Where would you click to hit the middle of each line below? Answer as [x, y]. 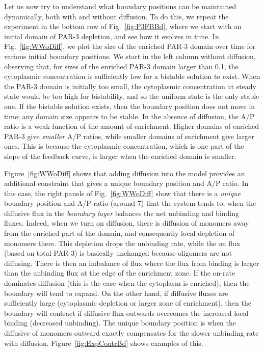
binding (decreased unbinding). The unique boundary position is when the [120, 323]
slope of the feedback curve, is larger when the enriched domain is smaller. [120, 156]
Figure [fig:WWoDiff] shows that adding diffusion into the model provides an [125, 173]
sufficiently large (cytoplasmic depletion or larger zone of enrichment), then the [128, 303]
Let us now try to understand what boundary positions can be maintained [120, 6]
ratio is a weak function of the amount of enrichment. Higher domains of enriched [132, 126]
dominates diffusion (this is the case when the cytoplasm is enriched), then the [127, 283]
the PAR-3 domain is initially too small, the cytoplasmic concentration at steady [130, 86]
